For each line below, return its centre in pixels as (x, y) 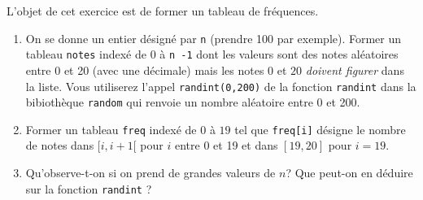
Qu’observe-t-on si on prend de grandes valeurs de (150, 173)
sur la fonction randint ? (89, 188)
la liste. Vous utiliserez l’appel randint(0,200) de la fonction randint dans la (221, 86)
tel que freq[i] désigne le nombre (320, 129)
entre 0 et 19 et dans (226, 145)
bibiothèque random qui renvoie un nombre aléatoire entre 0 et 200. (193, 102)
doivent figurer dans (355, 70)
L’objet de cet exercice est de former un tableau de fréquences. (163, 11)
